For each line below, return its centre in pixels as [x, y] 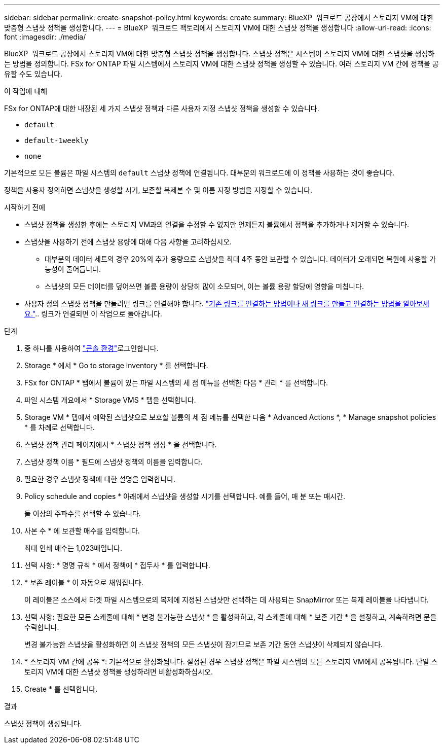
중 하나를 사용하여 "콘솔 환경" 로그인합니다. [91, 348]
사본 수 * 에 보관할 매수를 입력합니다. [82, 531]
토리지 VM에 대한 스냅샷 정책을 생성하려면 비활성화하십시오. [119, 672]
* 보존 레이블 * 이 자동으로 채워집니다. [84, 582]
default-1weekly [57, 140]
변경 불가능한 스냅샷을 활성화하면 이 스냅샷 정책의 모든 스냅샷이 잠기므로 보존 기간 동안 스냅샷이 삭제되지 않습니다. [204, 644]
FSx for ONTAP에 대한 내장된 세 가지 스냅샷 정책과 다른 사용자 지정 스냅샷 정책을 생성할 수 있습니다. [162, 108]
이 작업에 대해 [26, 91]
